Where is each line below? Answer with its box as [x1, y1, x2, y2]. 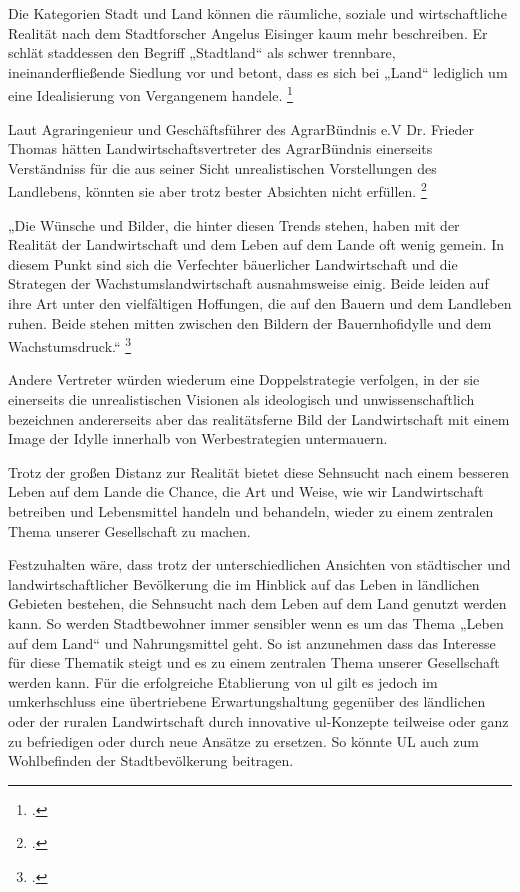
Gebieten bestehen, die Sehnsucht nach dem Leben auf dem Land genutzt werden [8, 593, 507, 614]
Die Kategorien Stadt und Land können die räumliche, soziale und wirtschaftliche [8, 3, 507, 23]
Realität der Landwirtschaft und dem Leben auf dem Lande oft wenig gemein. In [8, 234, 504, 255]
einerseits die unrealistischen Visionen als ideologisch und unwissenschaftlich [8, 389, 475, 410]
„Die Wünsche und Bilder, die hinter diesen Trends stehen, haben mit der [8, 214, 460, 235]
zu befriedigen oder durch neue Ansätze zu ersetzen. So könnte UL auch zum [8, 730, 480, 751]
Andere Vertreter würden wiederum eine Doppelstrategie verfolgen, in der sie [8, 369, 480, 390]
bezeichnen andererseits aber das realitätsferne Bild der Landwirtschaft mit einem [8, 408, 510, 429]
